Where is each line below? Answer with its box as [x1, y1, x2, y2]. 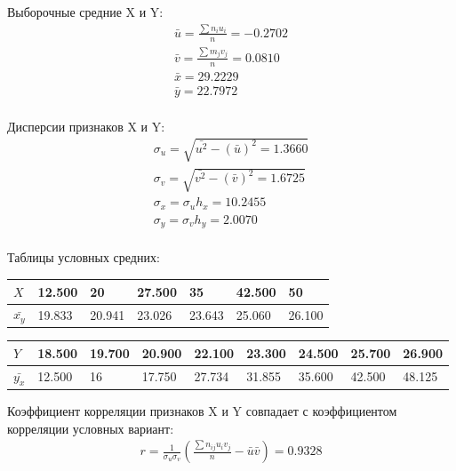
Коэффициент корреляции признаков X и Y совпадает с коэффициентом [7, 401, 397, 419]
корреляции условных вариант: [7, 419, 174, 437]
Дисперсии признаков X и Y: [7, 116, 165, 135]
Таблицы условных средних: [7, 248, 160, 267]
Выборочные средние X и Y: [7, 3, 164, 20]
